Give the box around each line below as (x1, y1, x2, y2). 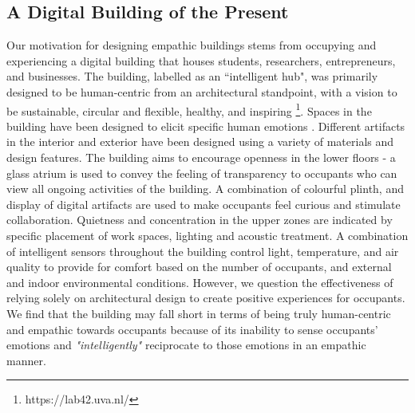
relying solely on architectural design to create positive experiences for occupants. (6, 289, 405, 306)
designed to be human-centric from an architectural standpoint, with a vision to (6, 83, 397, 100)
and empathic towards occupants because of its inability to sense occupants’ (6, 321, 378, 337)
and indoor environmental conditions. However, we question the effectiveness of (6, 273, 393, 290)
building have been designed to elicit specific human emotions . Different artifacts (6, 117, 405, 134)
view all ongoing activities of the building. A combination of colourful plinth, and (6, 180, 404, 197)
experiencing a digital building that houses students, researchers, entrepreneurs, (6, 52, 396, 69)
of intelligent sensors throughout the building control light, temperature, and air (6, 242, 399, 259)
